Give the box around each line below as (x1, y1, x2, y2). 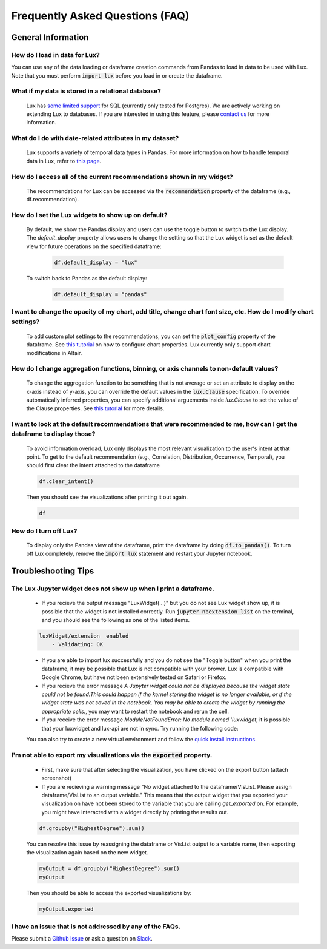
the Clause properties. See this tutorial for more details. (26, 405, 165, 412)
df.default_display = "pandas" (54, 291, 148, 297)
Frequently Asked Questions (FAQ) (11, 9, 190, 22)
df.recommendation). (26, 196, 79, 203)
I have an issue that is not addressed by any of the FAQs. (11, 922, 181, 931)
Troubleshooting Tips (11, 566, 94, 576)
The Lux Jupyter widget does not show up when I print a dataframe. (11, 584, 214, 593)
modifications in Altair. (26, 350, 82, 357)
